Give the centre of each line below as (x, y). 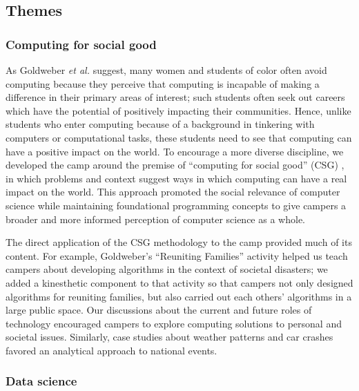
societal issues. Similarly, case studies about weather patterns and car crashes (169, 337)
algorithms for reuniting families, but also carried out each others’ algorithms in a (179, 296)
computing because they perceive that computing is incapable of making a (163, 83)
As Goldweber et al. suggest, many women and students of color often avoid (166, 70)
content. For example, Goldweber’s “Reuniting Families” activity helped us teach (177, 255)
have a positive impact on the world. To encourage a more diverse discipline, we (175, 151)
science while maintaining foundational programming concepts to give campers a (176, 205)
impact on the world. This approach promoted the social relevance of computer (173, 192)
